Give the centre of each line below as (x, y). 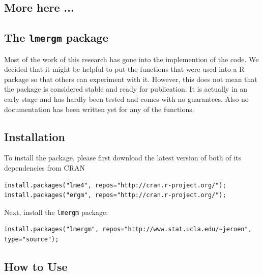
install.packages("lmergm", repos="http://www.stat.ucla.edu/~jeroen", (128, 229)
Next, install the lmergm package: (56, 212)
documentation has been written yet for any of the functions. (99, 109)
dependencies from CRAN (45, 167)
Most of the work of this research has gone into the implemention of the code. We (131, 59)
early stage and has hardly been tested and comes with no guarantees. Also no (126, 99)
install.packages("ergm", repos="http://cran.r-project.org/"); (115, 195)
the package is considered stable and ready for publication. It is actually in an (126, 89)
